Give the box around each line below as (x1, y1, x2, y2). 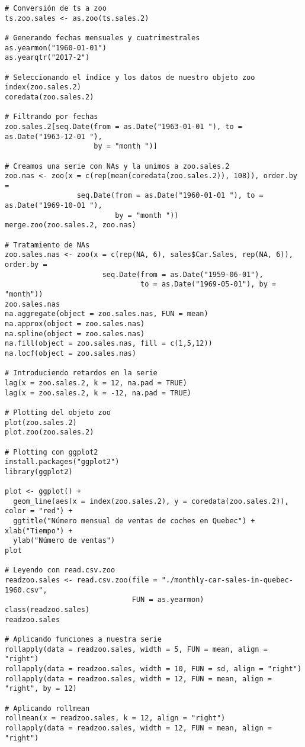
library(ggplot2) (5, 467, 73, 476)
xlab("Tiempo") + (5, 526, 73, 535)
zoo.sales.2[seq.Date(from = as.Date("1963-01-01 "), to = (5, 122, 242, 131)
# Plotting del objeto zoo (5, 408, 111, 417)
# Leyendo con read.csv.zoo (5, 566, 115, 575)
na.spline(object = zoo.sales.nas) (5, 329, 145, 338)
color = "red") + (5, 507, 73, 516)
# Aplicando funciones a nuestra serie (5, 635, 162, 643)
